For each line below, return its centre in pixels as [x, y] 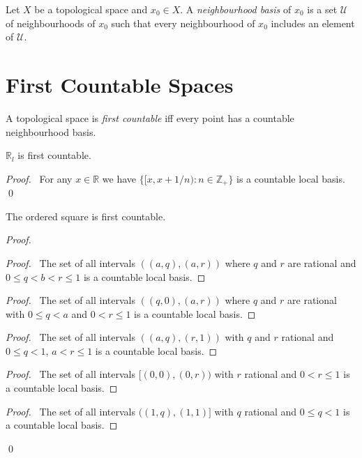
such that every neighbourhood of [183, 23]
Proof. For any [39, 178]
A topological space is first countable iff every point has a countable [150, 117]
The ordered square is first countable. [86, 216]
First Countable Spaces [120, 84]
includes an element [313, 23]
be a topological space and [91, 9]
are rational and [322, 262]
